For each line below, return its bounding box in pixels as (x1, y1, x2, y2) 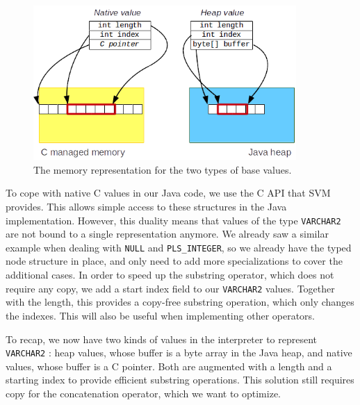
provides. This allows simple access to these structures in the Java (6, 199, 287, 213)
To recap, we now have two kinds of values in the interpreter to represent (6, 331, 318, 346)
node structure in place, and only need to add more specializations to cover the (6, 254, 343, 268)
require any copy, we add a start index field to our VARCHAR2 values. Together (6, 281, 335, 295)
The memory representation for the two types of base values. (33, 162, 292, 176)
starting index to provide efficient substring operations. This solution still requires (6, 372, 354, 387)
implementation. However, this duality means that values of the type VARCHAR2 (6, 213, 341, 227)
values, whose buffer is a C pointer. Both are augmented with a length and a (6, 358, 332, 373)
